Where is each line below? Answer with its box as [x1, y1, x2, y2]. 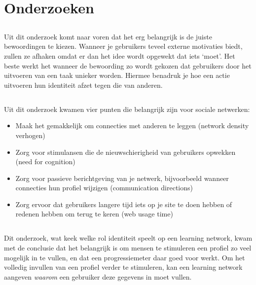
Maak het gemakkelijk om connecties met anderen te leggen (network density [15, 120, 249, 131]
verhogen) [15, 130, 45, 140]
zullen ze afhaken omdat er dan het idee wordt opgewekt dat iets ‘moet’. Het [4, 50, 235, 61]
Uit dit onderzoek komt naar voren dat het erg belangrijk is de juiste [4, 31, 212, 41]
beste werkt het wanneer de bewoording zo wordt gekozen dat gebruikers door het [4, 60, 252, 71]
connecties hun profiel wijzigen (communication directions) [15, 182, 193, 193]
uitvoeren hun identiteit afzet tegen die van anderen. [4, 79, 163, 90]
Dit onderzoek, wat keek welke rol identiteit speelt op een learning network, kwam [4, 233, 253, 243]
